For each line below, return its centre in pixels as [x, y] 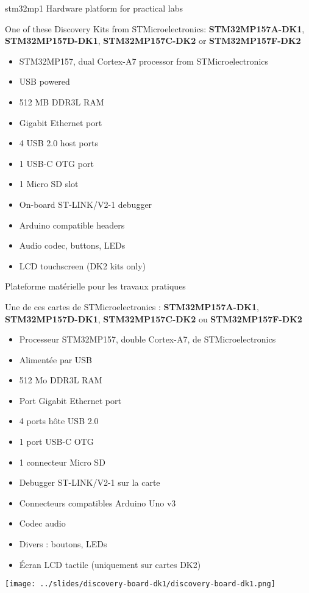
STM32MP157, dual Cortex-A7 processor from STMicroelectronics [144, 61]
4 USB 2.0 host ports [59, 143]
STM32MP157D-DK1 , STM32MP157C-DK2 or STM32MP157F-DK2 [153, 41]
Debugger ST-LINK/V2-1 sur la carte [90, 482]
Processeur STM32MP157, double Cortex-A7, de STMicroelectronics [147, 339]
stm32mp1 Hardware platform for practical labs [94, 8]
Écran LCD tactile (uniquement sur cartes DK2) [110, 564]
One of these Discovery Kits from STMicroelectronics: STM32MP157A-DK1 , [155, 28]
